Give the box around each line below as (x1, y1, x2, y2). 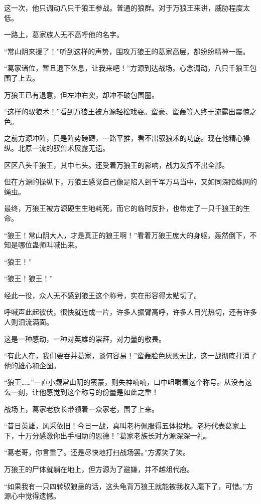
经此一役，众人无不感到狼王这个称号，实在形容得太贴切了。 (4, 290, 201, 300)
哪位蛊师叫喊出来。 (18, 239, 81, 250)
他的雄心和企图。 (4, 360, 60, 370)
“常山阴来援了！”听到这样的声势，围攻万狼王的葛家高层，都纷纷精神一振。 (4, 46, 250, 56)
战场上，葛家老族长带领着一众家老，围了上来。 (4, 403, 159, 414)
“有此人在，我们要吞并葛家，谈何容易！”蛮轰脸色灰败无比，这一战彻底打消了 (4, 350, 257, 361)
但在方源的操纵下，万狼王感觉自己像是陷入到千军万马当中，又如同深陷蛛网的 (4, 176, 257, 187)
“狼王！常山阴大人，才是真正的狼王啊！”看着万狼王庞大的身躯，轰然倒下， (4, 229, 250, 240)
